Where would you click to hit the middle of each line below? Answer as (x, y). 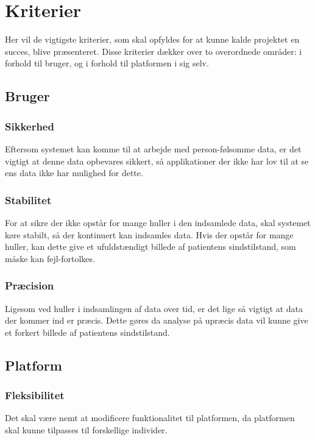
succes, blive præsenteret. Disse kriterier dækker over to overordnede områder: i (154, 51)
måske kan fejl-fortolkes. (50, 258)
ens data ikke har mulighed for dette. (74, 173)
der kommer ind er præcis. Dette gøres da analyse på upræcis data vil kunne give (157, 320)
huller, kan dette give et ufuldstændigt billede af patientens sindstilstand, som (150, 247)
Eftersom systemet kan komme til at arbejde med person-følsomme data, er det (153, 148)
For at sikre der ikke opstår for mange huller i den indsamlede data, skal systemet (158, 222)
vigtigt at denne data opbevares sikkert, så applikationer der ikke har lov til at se (157, 161)
